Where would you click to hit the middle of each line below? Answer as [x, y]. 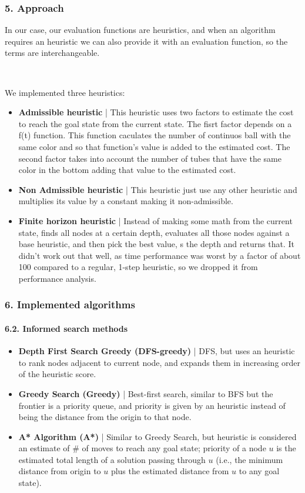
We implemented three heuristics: [65, 92]
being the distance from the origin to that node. [105, 417]
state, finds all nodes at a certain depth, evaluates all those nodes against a [154, 232]
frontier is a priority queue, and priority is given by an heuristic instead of [152, 405]
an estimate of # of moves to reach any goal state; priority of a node [142, 448]
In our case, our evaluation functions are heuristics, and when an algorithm [140, 30]
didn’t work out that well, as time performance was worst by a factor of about [160, 255]
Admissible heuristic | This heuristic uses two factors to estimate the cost [156, 112]
